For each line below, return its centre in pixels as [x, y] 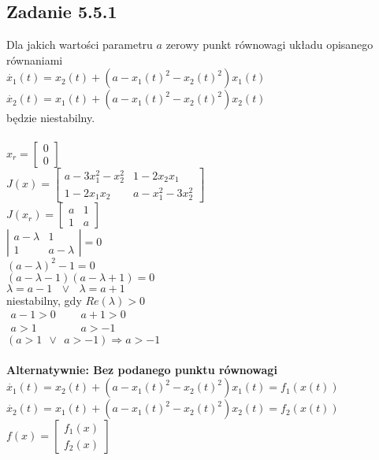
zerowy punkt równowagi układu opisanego [269, 45]
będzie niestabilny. [51, 118]
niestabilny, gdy [44, 300]
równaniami [35, 59]
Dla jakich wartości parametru [80, 45]
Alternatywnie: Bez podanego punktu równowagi [142, 369]
